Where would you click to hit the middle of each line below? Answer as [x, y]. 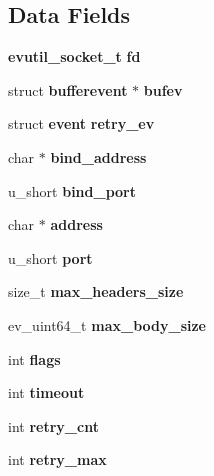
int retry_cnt [53, 425]
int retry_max [57, 459]
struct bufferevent [68, 89]
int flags [34, 358]
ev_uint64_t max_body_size [107, 324]
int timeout [46, 392]
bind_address [98, 156]
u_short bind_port [72, 190]
